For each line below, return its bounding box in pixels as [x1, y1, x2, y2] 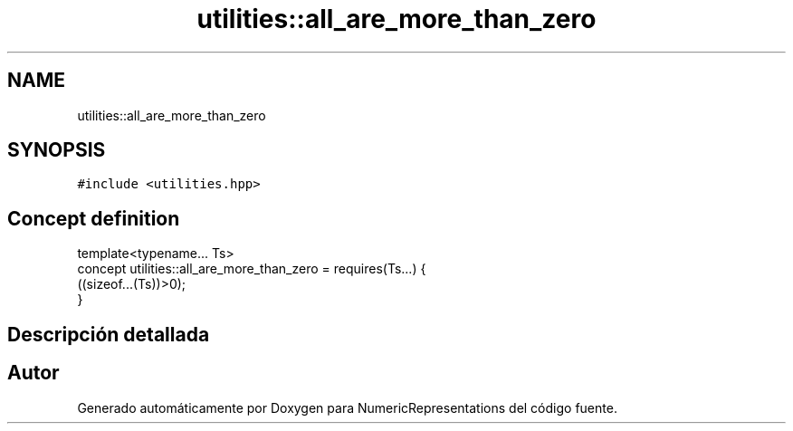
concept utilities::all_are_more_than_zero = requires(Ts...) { [77, 261, 426, 277]
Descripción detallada [7, 322, 210, 346]
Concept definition [7, 206, 180, 230]
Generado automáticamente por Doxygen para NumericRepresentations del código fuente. [77, 399, 617, 416]
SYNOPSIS [7, 139, 106, 162]
